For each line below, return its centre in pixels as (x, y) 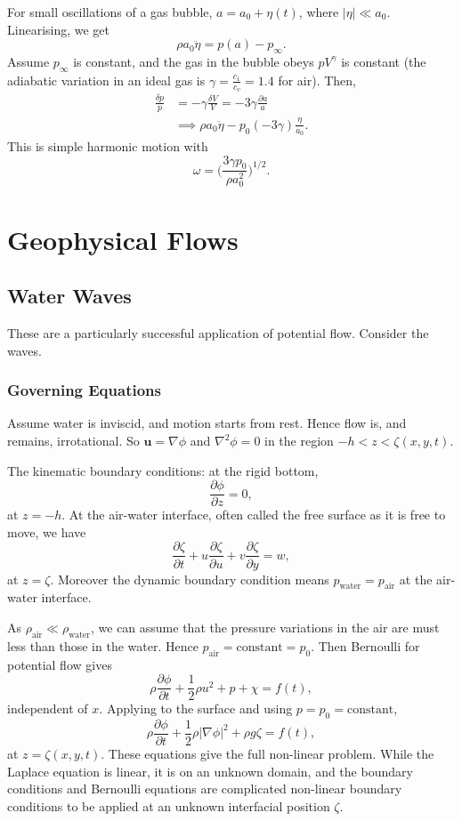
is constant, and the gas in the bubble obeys (194, 61)
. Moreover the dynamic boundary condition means (190, 579)
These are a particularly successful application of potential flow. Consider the (218, 333)
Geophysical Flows (123, 239)
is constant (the (384, 61)
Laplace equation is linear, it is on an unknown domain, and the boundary (210, 771)
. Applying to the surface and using (196, 708)
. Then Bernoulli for (365, 645)
